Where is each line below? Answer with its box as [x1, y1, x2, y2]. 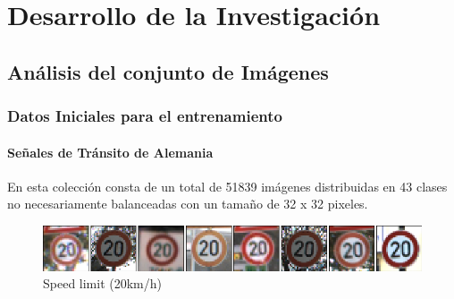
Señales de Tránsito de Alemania [7, 142, 214, 161]
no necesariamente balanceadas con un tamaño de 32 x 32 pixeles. [7, 194, 368, 213]
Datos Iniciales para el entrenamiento [7, 105, 282, 127]
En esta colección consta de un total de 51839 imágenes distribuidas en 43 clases [7, 176, 448, 195]
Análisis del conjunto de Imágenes [7, 57, 329, 85]
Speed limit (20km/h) [43, 274, 163, 293]
